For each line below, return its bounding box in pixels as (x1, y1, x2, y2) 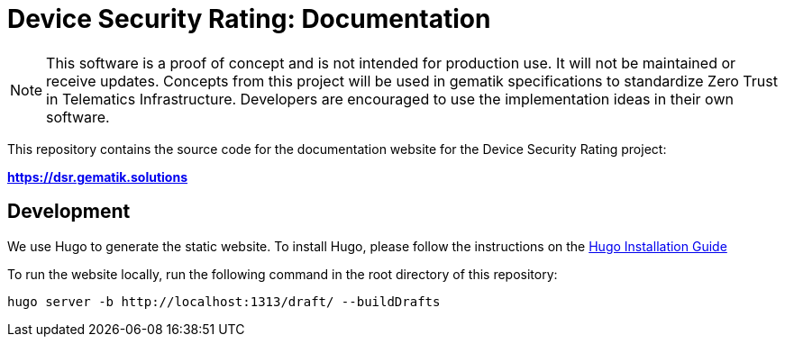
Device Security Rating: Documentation (7, 4, 491, 34)
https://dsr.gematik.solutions (7, 168, 188, 185)
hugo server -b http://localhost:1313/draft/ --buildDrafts (7, 294, 441, 309)
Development (7, 200, 131, 223)
